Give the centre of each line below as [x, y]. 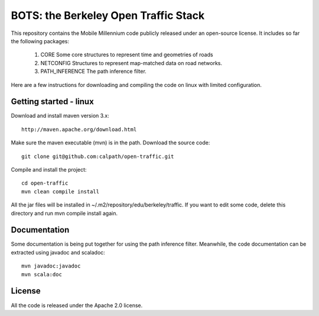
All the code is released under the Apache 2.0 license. [77, 305]
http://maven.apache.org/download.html [79, 129]
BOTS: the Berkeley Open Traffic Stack [108, 15]
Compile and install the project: [49, 169]
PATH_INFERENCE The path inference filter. [94, 72]
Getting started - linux [52, 101]
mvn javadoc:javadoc [51, 266]
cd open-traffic [45, 183]
